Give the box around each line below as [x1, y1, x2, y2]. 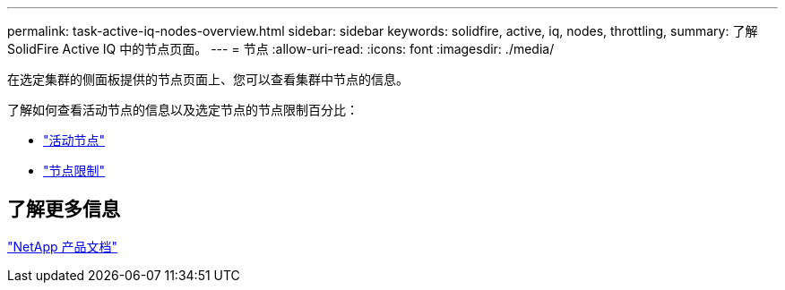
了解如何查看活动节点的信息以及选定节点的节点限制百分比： [7, 102, 358, 117]
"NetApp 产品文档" [7, 238, 118, 254]
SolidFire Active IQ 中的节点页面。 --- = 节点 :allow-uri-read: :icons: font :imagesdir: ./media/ [7, 41, 555, 56]
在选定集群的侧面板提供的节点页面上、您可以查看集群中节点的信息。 [7, 72, 409, 87]
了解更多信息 [7, 198, 120, 221]
